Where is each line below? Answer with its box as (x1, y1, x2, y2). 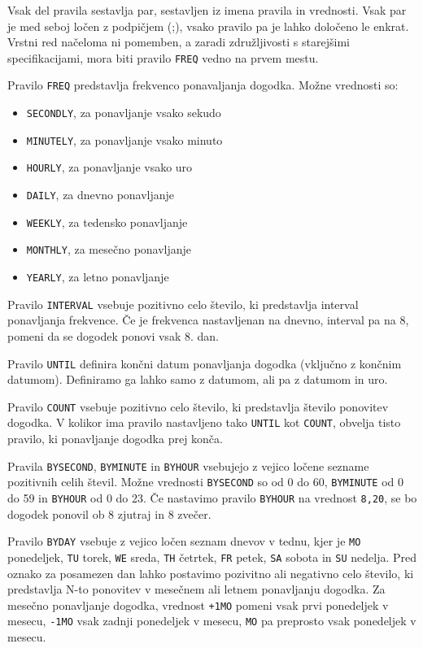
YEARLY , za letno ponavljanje (26, 268, 169, 285)
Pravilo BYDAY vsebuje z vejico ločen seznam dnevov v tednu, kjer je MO (7, 533, 361, 550)
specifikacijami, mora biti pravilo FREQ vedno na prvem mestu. (7, 49, 319, 66)
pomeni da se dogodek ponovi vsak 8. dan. (7, 327, 219, 344)
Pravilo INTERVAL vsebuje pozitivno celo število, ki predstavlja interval (7, 295, 359, 312)
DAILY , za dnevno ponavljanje (26, 186, 175, 203)
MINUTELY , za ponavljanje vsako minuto (26, 131, 223, 148)
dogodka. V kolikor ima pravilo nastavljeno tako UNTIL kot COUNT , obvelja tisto (7, 414, 401, 431)
